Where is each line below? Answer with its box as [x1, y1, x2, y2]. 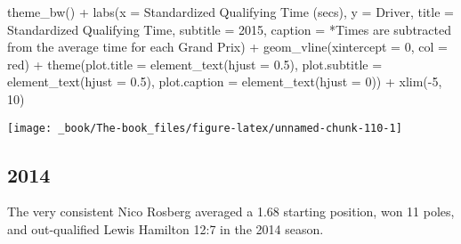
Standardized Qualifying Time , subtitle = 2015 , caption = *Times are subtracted [7, 20, 451, 38]
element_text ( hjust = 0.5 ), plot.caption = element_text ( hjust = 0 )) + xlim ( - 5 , [7, 72, 442, 91]
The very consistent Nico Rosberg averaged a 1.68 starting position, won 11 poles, [7, 202, 455, 221]
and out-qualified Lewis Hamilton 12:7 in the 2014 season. [7, 220, 324, 239]
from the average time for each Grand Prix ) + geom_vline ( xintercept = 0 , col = [7, 37, 448, 56]
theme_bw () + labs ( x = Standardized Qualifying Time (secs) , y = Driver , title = [7, 3, 454, 20]
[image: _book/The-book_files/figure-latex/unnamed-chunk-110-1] [7, 121, 402, 134]
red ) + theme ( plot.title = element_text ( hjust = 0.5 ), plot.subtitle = [7, 54, 383, 73]
